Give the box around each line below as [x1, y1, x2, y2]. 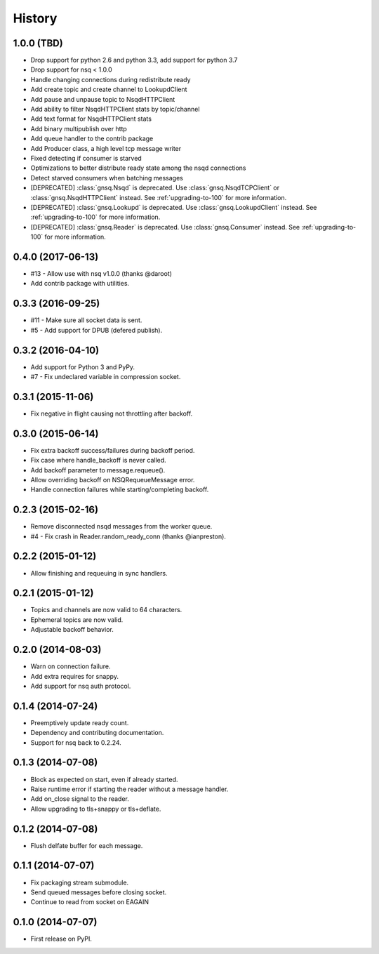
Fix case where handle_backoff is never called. [30, 456, 166, 465]
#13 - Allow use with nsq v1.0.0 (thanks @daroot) [30, 270, 172, 277]
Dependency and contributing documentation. [30, 729, 164, 737]
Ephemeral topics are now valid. [30, 615, 124, 624]
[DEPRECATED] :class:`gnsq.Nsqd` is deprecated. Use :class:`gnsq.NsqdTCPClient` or [30, 183, 280, 192]
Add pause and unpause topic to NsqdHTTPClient [30, 95, 175, 103]
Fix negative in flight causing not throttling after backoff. [30, 409, 193, 418]
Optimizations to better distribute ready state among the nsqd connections [30, 164, 246, 172]
